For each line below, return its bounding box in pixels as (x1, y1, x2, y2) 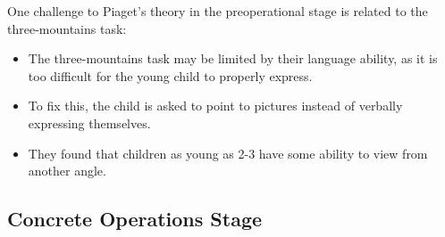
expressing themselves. (28, 113, 151, 132)
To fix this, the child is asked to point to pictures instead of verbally (28, 96, 403, 115)
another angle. (28, 161, 106, 180)
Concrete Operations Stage (7, 205, 263, 233)
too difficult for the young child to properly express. (28, 66, 313, 85)
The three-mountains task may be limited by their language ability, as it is (28, 49, 438, 68)
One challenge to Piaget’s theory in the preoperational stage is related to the (7, 2, 428, 20)
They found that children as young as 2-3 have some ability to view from (28, 143, 428, 162)
